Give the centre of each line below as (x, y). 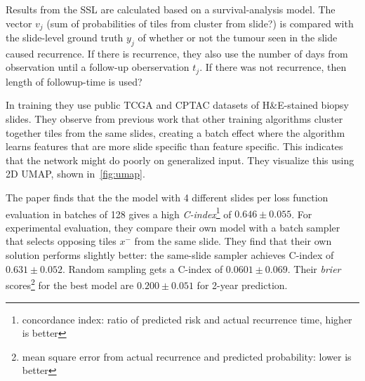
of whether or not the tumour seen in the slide (238, 38)
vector (19, 23)
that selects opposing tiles (61, 241)
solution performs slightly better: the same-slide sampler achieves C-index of (170, 255)
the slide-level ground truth (65, 38)
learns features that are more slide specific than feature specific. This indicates (174, 146)
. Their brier (314, 268)
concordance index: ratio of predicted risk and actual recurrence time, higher (187, 319)
